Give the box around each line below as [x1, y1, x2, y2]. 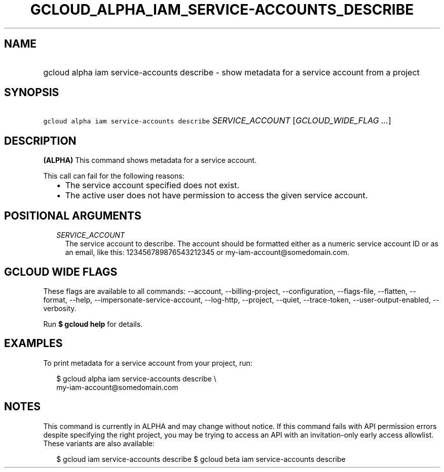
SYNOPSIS [4, 86, 59, 99]
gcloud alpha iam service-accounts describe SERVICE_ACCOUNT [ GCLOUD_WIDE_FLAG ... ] [43, 115, 391, 126]
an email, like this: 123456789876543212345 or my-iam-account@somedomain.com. [65, 248, 350, 257]
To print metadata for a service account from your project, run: [43, 358, 252, 367]
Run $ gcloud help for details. [43, 319, 143, 328]
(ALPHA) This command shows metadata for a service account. [43, 156, 257, 165]
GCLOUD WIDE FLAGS [4, 265, 118, 278]
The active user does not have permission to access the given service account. [65, 190, 368, 201]
